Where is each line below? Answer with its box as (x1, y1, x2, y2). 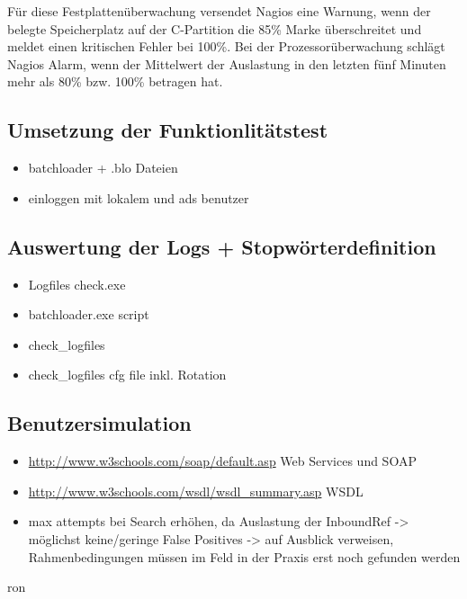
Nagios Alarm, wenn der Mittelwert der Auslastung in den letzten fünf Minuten (7, 54, 446, 73)
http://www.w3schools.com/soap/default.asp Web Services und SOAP (28, 451, 417, 470)
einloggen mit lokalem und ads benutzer (28, 188, 249, 207)
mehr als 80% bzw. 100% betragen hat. (7, 72, 223, 91)
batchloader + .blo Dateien (28, 158, 178, 177)
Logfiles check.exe (28, 274, 126, 293)
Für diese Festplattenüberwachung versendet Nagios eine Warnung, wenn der (7, 2, 431, 20)
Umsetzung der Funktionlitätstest (7, 116, 328, 144)
